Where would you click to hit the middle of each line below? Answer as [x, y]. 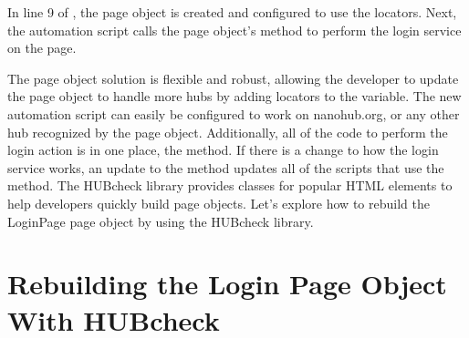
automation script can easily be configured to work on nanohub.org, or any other [234, 113]
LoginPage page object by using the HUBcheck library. [161, 221]
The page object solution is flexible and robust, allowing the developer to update [233, 78]
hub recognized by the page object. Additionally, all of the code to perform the [228, 132]
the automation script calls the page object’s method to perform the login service [234, 30]
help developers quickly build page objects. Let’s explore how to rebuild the [219, 203]
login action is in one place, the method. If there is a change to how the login [223, 150]
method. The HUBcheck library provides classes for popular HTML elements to [230, 185]
